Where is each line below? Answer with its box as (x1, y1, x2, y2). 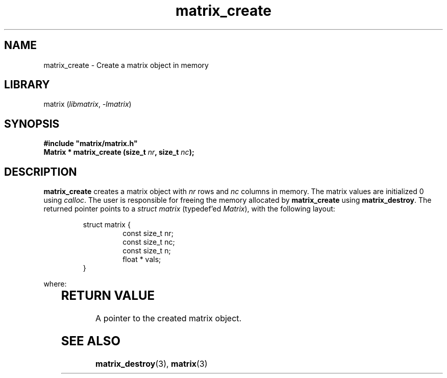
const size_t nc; (122, 238, 175, 247)
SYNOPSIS (4, 117, 60, 130)
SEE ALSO (61, 333, 121, 348)
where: (43, 279, 67, 289)
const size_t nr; (122, 229, 173, 238)
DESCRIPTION (4, 165, 77, 178)
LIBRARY (4, 78, 50, 91)
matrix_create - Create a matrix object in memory (43, 60, 209, 69)
